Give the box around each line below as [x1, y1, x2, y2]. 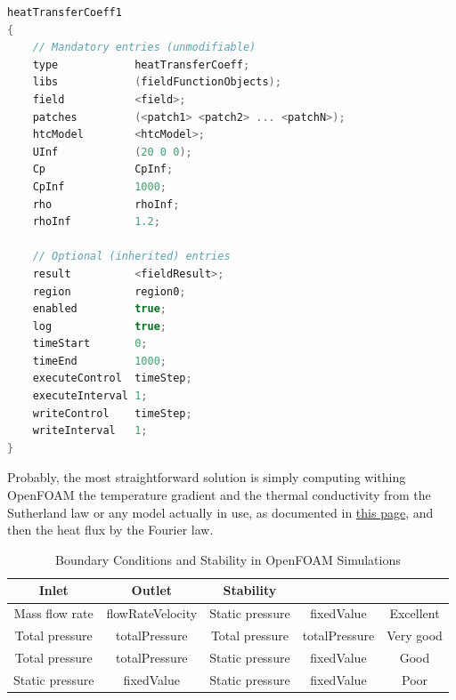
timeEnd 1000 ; [32, 354, 167, 367]
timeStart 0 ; [32, 337, 148, 350]
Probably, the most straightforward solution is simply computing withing [7, 468, 406, 487]
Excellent [389, 604, 440, 623]
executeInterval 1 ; [32, 390, 148, 403]
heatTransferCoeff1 [7, 6, 122, 19]
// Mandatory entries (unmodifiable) [32, 41, 256, 54]
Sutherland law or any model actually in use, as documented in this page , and [7, 503, 434, 521]
